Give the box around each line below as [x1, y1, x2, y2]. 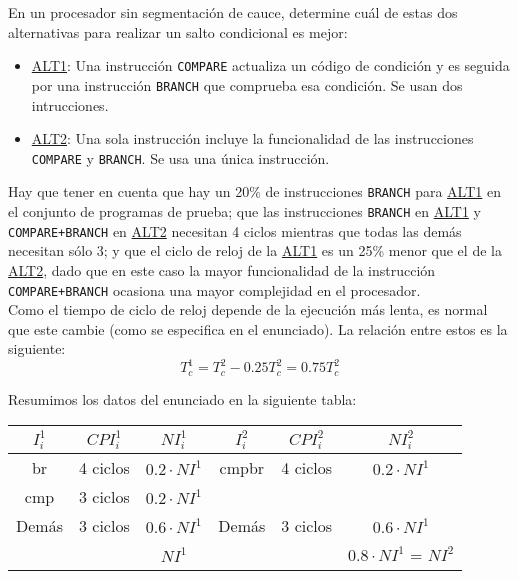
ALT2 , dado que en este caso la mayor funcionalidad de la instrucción [8, 259, 436, 280]
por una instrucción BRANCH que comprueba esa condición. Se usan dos [31, 74, 463, 95]
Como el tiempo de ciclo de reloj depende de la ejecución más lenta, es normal [8, 299, 488, 320]
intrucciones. [31, 94, 109, 115]
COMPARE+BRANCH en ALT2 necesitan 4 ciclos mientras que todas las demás [8, 220, 462, 241]
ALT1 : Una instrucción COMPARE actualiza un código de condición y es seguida [31, 55, 510, 76]
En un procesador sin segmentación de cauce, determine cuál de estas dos [8, 2, 458, 22]
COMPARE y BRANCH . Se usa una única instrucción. [31, 147, 330, 168]
